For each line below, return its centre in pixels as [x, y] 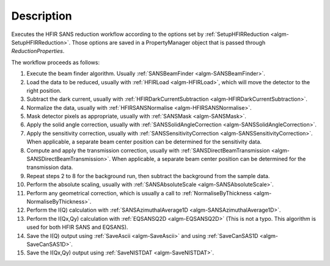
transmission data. [50, 167]
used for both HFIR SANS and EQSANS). [77, 227]
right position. [44, 90]
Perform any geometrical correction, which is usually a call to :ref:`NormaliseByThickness [139, 193]
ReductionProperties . [38, 51]
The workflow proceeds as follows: [56, 62]
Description [42, 16]
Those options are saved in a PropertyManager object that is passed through [169, 42]
